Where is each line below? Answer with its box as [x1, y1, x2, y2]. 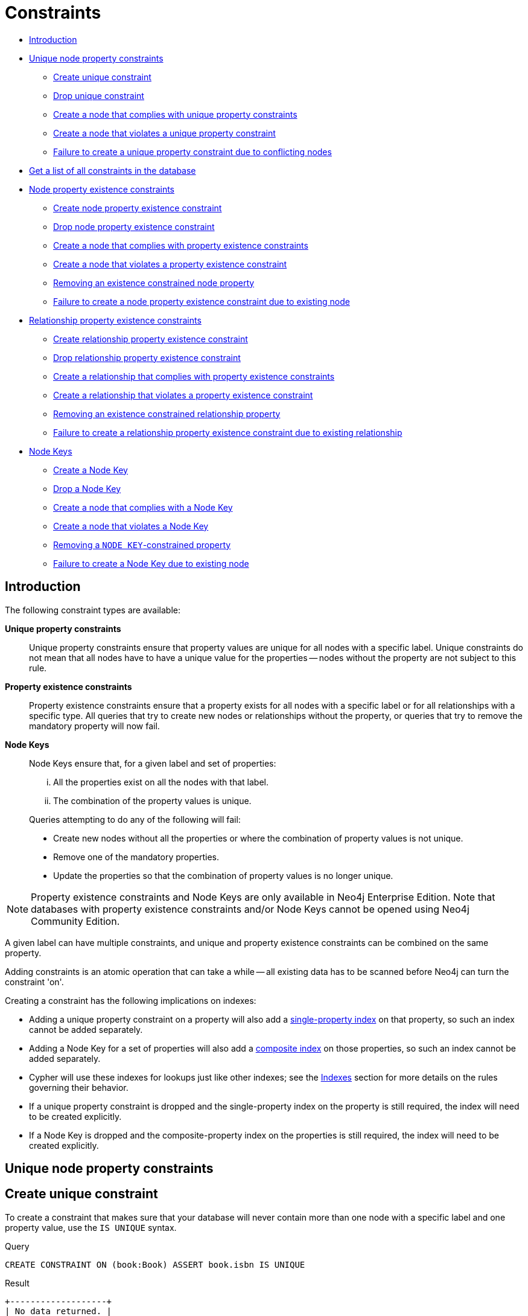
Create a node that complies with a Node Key [53, 502, 233, 513]
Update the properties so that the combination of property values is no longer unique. [53, 870, 393, 881]
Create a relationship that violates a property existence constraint [53, 389, 313, 400]
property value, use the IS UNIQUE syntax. [5, 1222, 177, 1233]
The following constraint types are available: [5, 604, 180, 615]
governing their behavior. [29, 1082, 129, 1093]
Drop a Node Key [53, 483, 121, 494]
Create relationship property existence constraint [53, 333, 248, 344]
